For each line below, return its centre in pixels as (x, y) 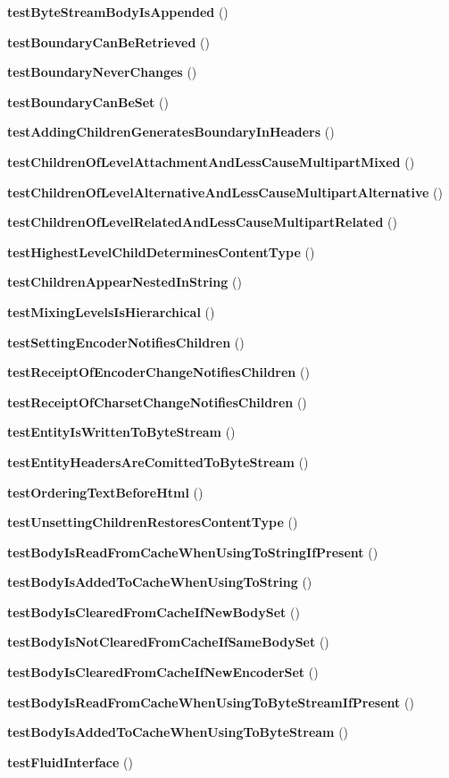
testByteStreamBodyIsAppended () (118, 12)
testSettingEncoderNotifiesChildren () (126, 342)
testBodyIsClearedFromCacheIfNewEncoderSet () (163, 672)
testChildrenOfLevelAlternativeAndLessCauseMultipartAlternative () (225, 192)
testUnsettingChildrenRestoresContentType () (153, 522)
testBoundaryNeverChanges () (102, 72)
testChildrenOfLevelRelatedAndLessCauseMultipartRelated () (202, 222)
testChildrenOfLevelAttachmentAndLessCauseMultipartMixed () (211, 161)
